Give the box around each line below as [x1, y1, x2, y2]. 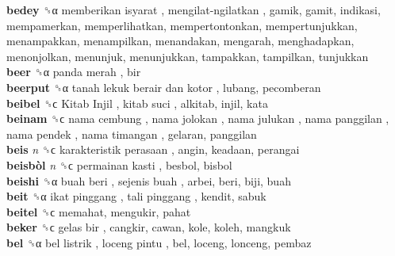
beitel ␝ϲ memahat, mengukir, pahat [6, 203, 191, 220]
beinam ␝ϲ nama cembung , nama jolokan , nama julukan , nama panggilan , [6, 110, 389, 127]
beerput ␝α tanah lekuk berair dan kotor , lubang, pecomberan [6, 78, 321, 95]
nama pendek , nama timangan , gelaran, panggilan [6, 125, 257, 142]
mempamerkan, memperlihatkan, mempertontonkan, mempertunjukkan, [6, 17, 358, 33]
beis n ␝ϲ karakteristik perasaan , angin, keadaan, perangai [6, 141, 300, 158]
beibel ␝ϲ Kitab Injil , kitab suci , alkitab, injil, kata [6, 94, 268, 111]
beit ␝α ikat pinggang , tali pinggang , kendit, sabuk [6, 188, 267, 204]
